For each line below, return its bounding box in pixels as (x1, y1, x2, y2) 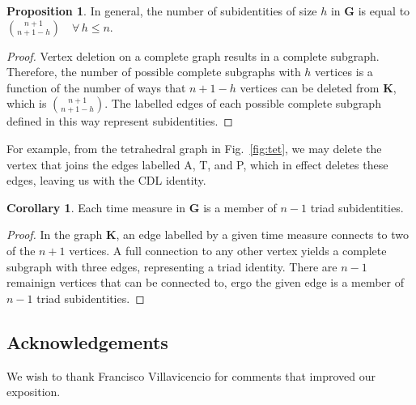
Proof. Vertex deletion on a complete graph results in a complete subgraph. (6, 47, 380, 64)
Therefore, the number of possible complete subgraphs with (6, 63, 301, 80)
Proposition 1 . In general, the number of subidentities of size (6, 2, 317, 19)
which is (6, 95, 47, 112)
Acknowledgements (6, 329, 168, 354)
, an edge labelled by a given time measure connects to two (116, 226, 409, 243)
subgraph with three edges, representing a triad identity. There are (6, 258, 337, 275)
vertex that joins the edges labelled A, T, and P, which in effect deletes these (6, 156, 388, 173)
